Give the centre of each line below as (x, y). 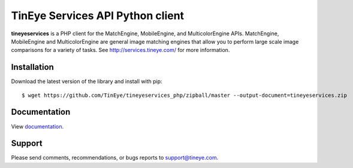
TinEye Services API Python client (98, 16)
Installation (32, 67)
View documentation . (37, 126)
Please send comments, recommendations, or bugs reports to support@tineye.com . (115, 158)
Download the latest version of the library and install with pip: (87, 81)
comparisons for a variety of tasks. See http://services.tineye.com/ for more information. (120, 50)
